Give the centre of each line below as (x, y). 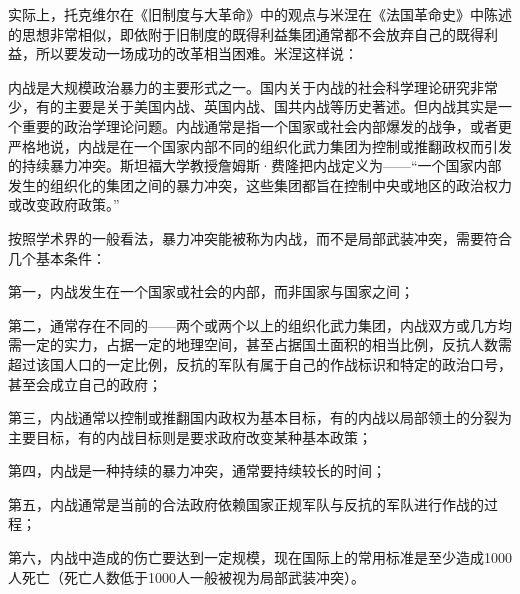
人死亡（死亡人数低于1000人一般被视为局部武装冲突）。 (186, 576)
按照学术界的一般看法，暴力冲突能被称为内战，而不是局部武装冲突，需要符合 (260, 237)
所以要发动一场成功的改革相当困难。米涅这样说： (196, 53)
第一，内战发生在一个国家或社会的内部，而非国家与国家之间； (211, 291)
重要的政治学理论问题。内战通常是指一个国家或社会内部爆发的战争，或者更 (266, 125)
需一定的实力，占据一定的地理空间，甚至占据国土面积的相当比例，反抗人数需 (260, 344)
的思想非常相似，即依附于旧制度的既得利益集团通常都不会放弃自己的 (232, 33)
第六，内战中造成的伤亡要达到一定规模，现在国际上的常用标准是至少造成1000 (260, 557)
